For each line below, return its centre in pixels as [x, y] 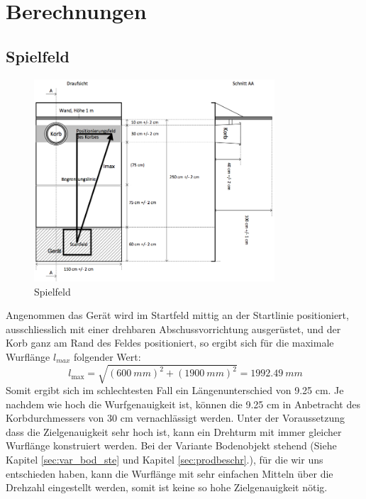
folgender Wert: [107, 356]
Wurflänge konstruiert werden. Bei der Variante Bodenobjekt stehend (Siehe [171, 445]
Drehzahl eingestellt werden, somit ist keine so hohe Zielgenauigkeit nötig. [167, 487]
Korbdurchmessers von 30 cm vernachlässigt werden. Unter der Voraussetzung [175, 418]
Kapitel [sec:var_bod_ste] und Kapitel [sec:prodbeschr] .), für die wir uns [165, 459]
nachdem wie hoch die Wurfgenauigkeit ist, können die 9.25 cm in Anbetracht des [183, 404]
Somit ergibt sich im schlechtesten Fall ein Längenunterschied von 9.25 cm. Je [175, 390]
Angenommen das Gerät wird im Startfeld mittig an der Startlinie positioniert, [177, 315]
